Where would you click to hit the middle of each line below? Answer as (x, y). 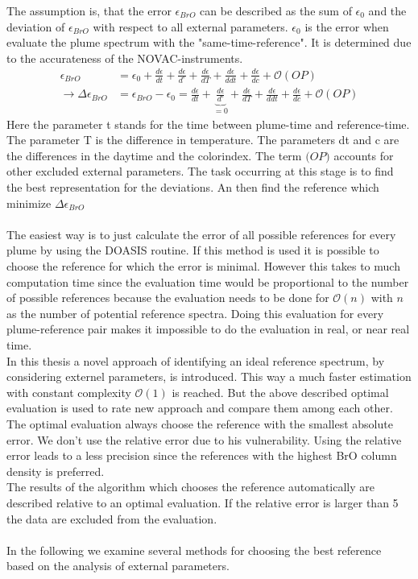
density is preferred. (56, 471)
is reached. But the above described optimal (280, 392)
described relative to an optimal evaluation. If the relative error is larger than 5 (203, 502)
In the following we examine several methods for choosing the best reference (194, 550)
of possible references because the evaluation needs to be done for (168, 298)
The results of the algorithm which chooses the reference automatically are (191, 487)
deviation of (36, 26)
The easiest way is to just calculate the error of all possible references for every (201, 234)
